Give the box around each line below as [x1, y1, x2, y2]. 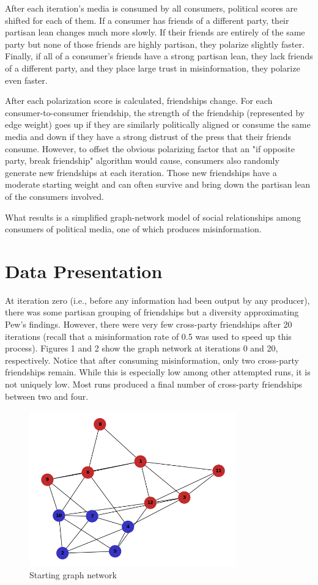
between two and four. [5, 389, 89, 402]
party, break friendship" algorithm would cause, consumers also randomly [5, 154, 279, 167]
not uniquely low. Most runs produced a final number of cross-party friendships [5, 377, 303, 390]
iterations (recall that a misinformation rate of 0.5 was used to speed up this [5, 329, 292, 342]
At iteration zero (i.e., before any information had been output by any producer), [5, 293, 310, 306]
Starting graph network [29, 568, 117, 581]
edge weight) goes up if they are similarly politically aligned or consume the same [5, 118, 311, 131]
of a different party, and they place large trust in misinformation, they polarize [5, 61, 300, 74]
